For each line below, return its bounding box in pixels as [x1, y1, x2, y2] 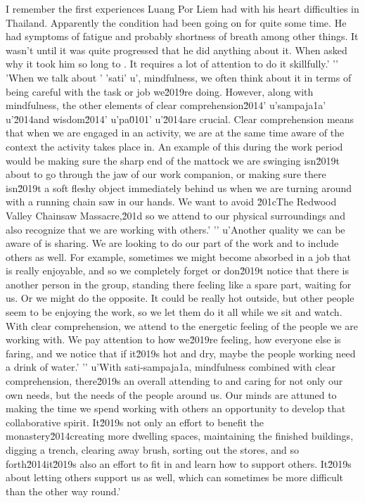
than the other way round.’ [6, 483, 121, 498]
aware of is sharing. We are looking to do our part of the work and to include [6, 236, 339, 250]
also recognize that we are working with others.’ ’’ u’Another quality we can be [6, 222, 345, 236]
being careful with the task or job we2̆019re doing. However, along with [6, 84, 314, 98]
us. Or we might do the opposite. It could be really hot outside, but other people [6, 291, 354, 305]
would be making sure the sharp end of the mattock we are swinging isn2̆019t [6, 153, 340, 167]
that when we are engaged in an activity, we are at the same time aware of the [6, 125, 345, 140]
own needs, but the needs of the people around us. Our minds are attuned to [6, 387, 337, 402]
